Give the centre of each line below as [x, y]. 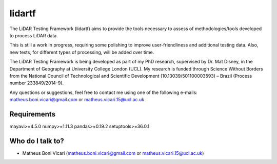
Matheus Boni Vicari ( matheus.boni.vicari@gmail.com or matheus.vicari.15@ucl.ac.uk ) [113, 153]
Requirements [33, 114]
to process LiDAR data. [34, 35]
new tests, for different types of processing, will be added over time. [82, 52]
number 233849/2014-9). [37, 83]
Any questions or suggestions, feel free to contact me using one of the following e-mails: [103, 92]
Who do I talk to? [37, 141]
